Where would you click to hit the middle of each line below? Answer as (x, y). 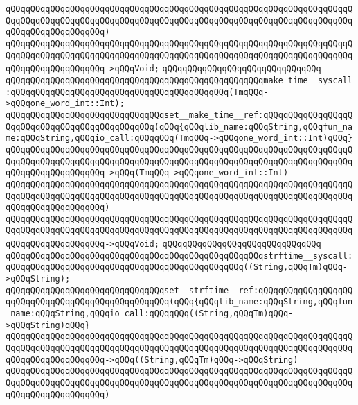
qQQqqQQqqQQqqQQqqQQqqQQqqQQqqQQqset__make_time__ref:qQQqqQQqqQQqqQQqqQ (179, 115)
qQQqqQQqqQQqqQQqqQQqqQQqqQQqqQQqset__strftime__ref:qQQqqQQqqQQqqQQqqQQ (179, 290)
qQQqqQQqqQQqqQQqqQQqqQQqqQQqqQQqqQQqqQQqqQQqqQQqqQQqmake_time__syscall (179, 80)
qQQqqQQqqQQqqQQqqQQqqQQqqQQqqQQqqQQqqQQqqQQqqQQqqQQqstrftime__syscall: (179, 256)
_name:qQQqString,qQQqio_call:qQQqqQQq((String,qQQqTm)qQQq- (150, 314)
